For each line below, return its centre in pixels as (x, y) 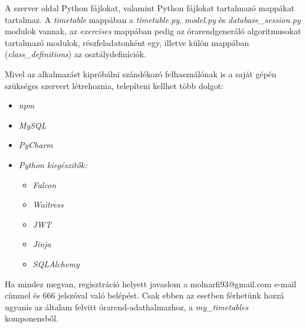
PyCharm (36, 145)
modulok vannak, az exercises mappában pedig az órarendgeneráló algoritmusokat (153, 31)
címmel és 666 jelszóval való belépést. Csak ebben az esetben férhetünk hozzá (144, 295)
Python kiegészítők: (53, 164)
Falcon (45, 184)
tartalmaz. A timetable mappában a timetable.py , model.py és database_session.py (153, 19)
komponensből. (32, 318)
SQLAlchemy (56, 263)
